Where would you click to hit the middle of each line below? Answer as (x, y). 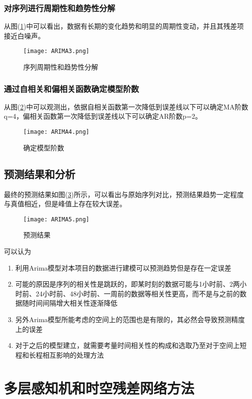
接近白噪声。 (24, 35)
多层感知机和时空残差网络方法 (99, 388)
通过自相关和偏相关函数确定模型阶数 (72, 88)
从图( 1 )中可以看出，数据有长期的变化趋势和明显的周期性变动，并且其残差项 (124, 26)
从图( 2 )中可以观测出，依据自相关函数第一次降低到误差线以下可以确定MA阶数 (126, 106)
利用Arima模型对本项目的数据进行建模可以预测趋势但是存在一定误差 (123, 267)
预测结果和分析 (40, 173)
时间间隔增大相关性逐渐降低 (73, 303)
